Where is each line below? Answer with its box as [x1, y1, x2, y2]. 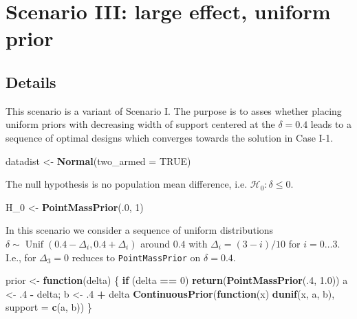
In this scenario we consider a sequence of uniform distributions [6, 223, 274, 237]
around [140, 236, 170, 250]
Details [6, 71, 56, 92]
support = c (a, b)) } [6, 300, 92, 314]
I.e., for [6, 250, 36, 264]
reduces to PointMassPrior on [72, 250, 201, 264]
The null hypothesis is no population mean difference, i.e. [6, 177, 248, 191]
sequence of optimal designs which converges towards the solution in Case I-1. [6, 130, 334, 144]
